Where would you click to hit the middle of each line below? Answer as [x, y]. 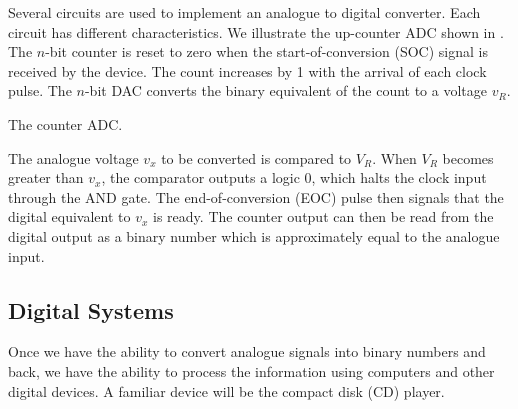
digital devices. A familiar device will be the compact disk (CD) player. [226, 390]
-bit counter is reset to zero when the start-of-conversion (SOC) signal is [266, 51]
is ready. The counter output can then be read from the [323, 216]
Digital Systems [91, 309]
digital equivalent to [69, 216]
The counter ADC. [65, 123]
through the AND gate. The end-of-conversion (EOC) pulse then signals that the [256, 196]
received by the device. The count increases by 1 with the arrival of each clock [247, 70]
